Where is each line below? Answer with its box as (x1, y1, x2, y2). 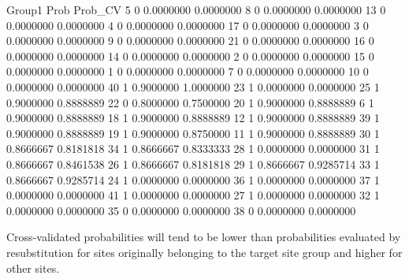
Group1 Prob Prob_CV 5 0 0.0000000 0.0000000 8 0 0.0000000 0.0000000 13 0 (6, 2, 386, 17)
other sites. (6, 259, 60, 276)
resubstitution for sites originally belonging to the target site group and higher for (6, 244, 403, 260)
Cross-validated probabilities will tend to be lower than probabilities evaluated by (6, 229, 401, 245)
